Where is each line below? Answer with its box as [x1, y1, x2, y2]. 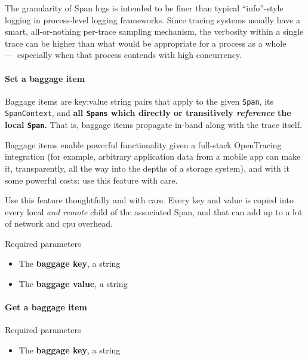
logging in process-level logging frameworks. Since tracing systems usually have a [5, 13, 300, 26]
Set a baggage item [5, 72, 85, 84]
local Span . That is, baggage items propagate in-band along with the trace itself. [5, 118, 302, 131]
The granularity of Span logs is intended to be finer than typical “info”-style [5, 2, 284, 14]
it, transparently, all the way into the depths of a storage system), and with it [5, 161, 289, 174]
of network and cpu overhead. [5, 217, 113, 230]
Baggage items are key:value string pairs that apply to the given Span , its [5, 94, 274, 107]
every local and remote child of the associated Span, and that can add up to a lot [5, 205, 303, 218]
